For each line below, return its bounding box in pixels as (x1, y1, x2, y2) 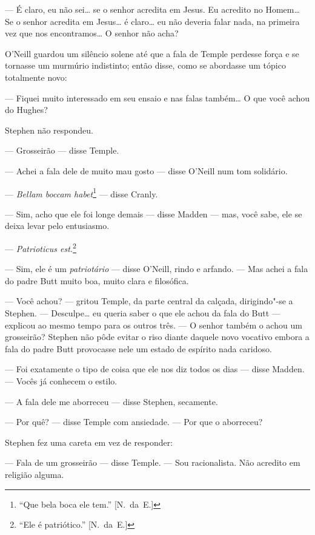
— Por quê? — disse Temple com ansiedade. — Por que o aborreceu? (5, 415, 263, 428)
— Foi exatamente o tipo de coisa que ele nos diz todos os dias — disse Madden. (5, 363, 305, 375)
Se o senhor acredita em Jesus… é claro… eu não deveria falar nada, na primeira (5, 15, 300, 27)
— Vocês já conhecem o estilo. (5, 374, 118, 387)
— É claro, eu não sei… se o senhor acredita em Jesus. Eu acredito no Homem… (5, 3, 300, 15)
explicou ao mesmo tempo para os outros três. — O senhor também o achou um (5, 318, 302, 331)
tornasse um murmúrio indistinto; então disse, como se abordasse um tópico (5, 59, 286, 72)
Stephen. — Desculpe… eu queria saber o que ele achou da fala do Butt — (5, 307, 280, 319)
